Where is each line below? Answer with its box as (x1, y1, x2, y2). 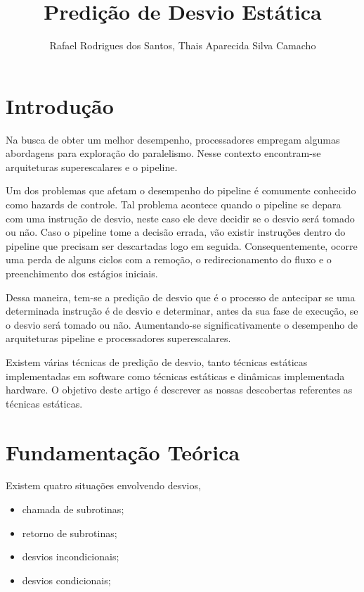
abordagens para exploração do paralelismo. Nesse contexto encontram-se (6, 146, 321, 160)
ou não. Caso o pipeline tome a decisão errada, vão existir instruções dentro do (6, 225, 346, 239)
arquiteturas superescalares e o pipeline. (6, 159, 178, 174)
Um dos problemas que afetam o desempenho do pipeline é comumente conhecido (6, 183, 356, 198)
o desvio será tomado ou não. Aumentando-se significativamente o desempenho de (6, 317, 358, 332)
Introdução (6, 91, 114, 120)
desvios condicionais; (22, 572, 111, 587)
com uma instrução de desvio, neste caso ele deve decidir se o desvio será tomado (6, 210, 355, 225)
